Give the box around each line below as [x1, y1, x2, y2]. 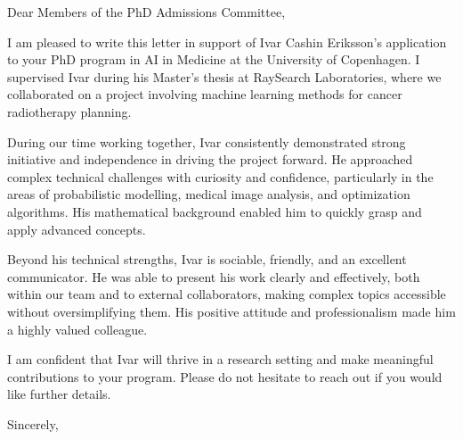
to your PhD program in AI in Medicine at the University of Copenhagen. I [7, 50, 420, 69]
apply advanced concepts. [7, 219, 146, 238]
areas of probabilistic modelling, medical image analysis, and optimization [7, 185, 410, 203]
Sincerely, [7, 414, 59, 433]
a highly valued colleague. [7, 319, 148, 338]
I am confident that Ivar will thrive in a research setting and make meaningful [7, 350, 434, 369]
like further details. [7, 385, 111, 403]
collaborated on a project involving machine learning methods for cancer [7, 85, 402, 104]
